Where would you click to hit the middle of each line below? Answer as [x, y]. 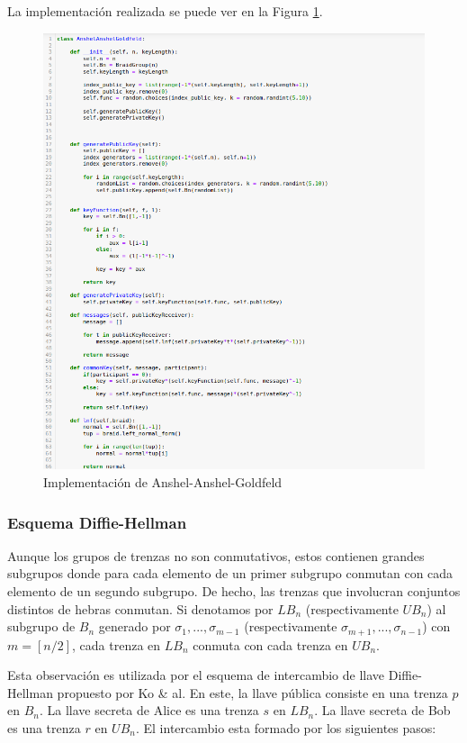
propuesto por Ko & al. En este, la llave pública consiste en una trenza [252, 692]
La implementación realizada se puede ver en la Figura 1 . [165, 11]
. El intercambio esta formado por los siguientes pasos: [286, 728]
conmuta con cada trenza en [270, 644]
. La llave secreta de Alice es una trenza [149, 710]
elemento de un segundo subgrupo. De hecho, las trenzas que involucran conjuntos [234, 590]
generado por [135, 626]
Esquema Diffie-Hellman [97, 522]
